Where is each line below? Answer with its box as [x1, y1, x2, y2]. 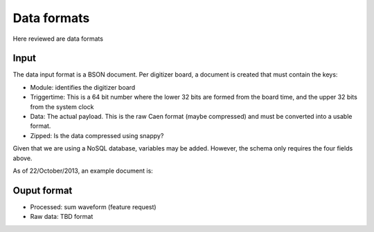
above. [12, 154, 33, 162]
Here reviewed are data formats [12, 35, 104, 43]
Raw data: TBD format [30, 213, 93, 221]
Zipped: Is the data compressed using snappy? [30, 131, 164, 139]
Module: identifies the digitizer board [30, 83, 136, 91]
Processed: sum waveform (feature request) [30, 202, 157, 211]
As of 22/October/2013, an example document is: [12, 166, 154, 175]
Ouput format [12, 184, 73, 196]
